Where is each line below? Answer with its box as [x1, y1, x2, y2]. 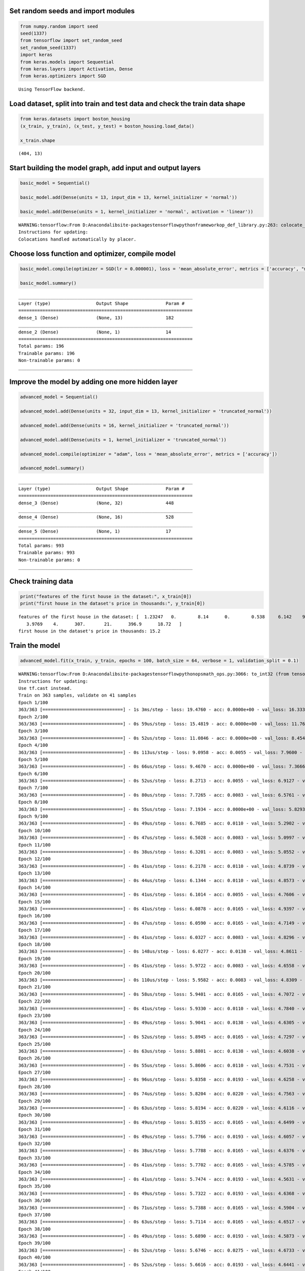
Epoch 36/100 [18, 1198, 51, 1203]
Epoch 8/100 [18, 799, 48, 805]
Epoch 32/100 [18, 1140, 51, 1146]
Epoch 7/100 [18, 785, 48, 791]
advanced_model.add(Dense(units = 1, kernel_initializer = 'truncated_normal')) [20, 437, 227, 442]
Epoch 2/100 [18, 714, 48, 719]
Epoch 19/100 [18, 956, 51, 961]
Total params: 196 [18, 343, 65, 349]
